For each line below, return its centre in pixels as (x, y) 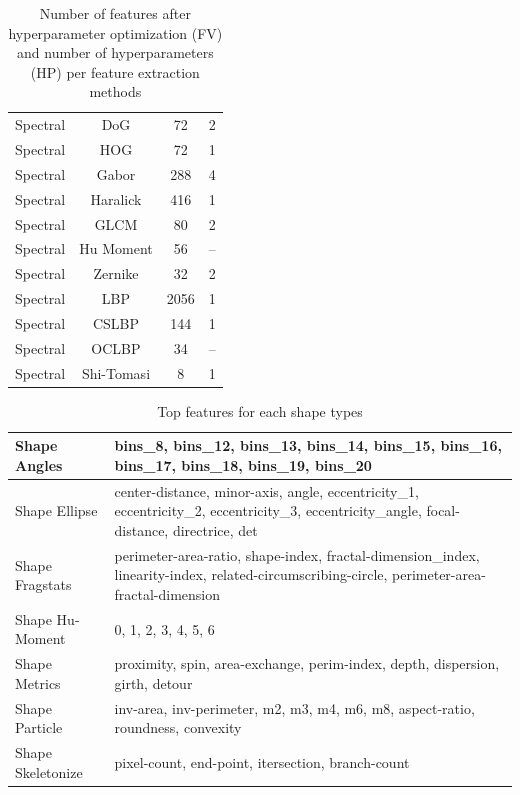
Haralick (116, 198)
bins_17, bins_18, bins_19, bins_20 (243, 464)
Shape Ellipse (56, 510)
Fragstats (43, 584)
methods (115, 91)
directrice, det (215, 529)
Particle (39, 727)
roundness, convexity (178, 727)
